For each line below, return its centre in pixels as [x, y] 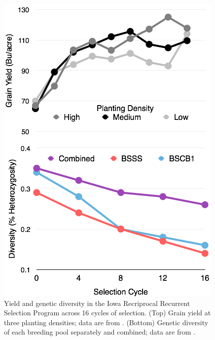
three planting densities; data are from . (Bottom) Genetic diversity [106, 322]
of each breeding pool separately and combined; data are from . [100, 332]
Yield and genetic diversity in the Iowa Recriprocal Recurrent [97, 303]
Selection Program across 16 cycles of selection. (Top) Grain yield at [107, 313]
